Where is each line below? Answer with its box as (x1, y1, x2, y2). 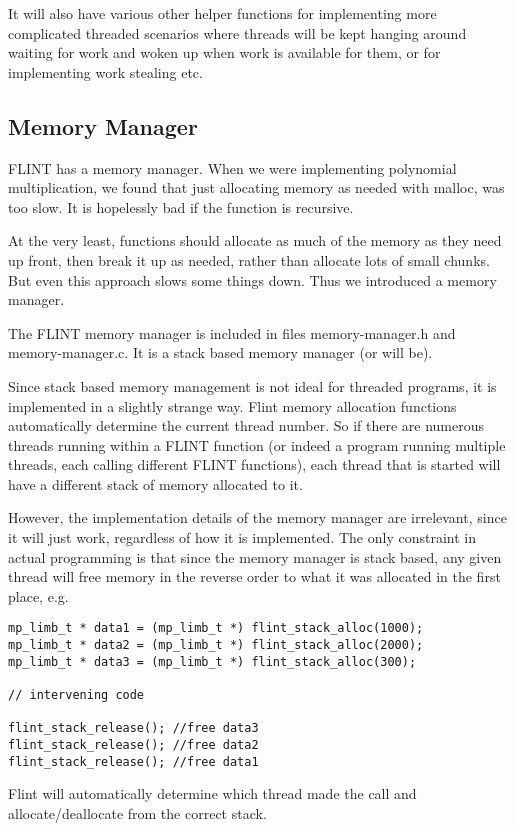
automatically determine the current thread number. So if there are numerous (8, 415, 485, 436)
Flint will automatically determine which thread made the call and (8, 783, 417, 804)
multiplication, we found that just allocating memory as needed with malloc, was (8, 177, 505, 198)
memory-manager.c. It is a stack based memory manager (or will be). (8, 342, 433, 363)
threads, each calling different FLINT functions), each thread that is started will (8, 454, 501, 475)
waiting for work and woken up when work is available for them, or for (8, 42, 441, 63)
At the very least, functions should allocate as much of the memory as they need (8, 230, 502, 251)
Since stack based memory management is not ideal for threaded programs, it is (8, 375, 497, 396)
